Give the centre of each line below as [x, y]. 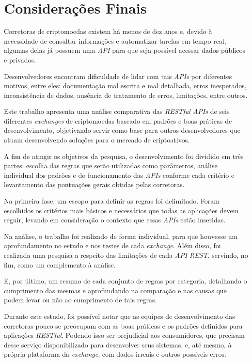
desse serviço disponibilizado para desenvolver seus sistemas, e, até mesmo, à [118, 344]
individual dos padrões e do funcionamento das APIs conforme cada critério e [119, 175]
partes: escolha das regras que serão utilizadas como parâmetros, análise [111, 165]
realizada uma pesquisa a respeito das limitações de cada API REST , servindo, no [126, 255]
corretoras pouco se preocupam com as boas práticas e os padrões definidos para [123, 325]
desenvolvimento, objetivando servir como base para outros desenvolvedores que [122, 130]
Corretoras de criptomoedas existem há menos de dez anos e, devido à [108, 31]
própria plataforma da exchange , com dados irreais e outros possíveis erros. [115, 354]
